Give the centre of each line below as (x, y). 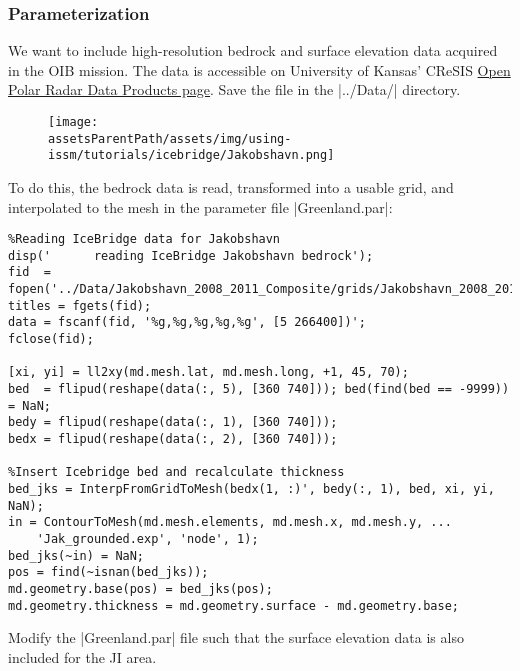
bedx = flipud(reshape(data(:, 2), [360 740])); (173, 439)
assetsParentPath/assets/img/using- (170, 138)
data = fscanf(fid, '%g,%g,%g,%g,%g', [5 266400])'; (187, 322)
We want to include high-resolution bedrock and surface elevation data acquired (253, 50)
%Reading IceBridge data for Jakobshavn (144, 239)
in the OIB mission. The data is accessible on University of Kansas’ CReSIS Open (259, 69)
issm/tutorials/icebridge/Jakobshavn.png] (191, 155)
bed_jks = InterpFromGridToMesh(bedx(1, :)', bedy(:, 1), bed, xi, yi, (251, 489)
